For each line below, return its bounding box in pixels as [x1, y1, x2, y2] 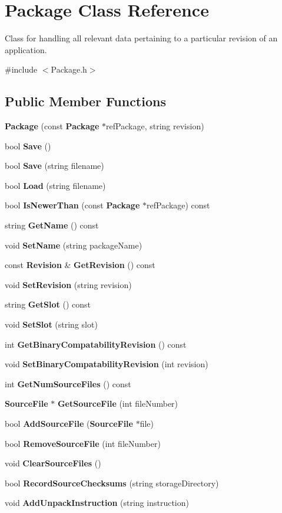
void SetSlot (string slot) [5, 318, 98, 331]
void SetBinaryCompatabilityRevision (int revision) [5, 358, 208, 370]
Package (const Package [5, 120, 99, 132]
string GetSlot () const [5, 298, 91, 311]
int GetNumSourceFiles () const [5, 377, 131, 390]
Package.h [51, 63, 87, 76]
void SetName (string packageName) [5, 238, 142, 251]
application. [5, 43, 47, 55]
